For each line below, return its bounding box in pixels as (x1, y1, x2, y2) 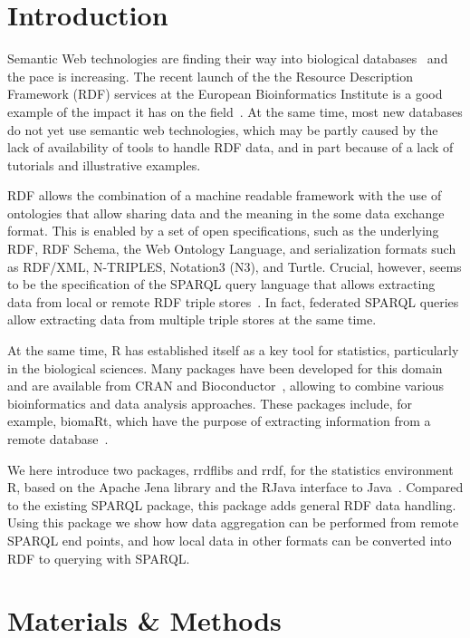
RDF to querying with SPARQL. (7, 548, 190, 567)
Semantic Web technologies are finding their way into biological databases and (7, 49, 448, 68)
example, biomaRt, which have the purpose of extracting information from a (7, 411, 431, 430)
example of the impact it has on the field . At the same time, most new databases (7, 101, 463, 121)
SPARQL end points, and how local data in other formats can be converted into (7, 530, 452, 549)
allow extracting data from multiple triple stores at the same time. (7, 310, 377, 329)
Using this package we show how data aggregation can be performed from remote (7, 513, 459, 532)
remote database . (7, 430, 109, 448)
